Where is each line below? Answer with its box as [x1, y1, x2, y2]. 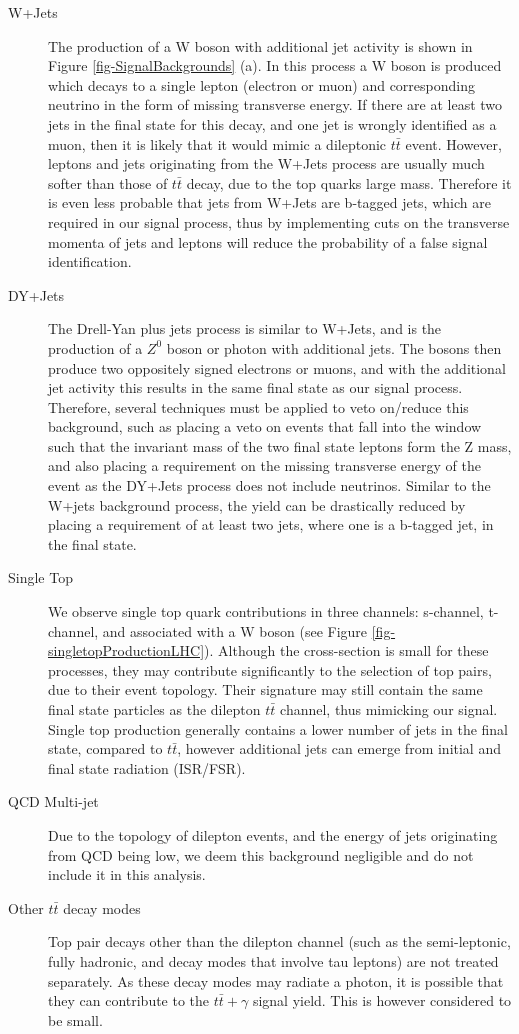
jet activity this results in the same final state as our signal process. [48, 377, 463, 398]
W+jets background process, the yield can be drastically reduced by [48, 494, 466, 515]
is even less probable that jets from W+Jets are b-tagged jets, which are [48, 192, 491, 213]
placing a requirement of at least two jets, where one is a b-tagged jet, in [48, 514, 494, 535]
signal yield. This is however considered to [252, 990, 512, 1011]
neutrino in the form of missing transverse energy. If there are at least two [48, 94, 503, 115]
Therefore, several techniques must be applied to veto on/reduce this [48, 396, 469, 417]
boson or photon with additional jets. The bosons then [166, 337, 502, 358]
